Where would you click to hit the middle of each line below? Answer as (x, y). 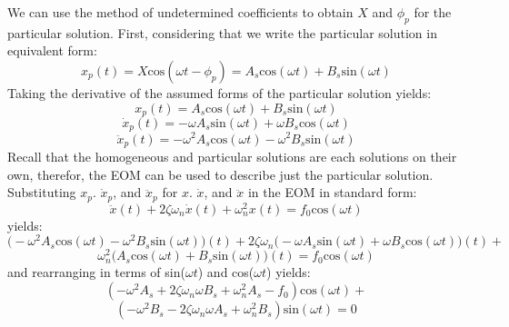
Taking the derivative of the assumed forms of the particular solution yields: (220, 92)
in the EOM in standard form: (332, 192)
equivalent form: (52, 50)
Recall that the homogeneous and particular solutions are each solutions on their (232, 157)
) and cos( (226, 272)
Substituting (42, 192)
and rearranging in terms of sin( (96, 272)
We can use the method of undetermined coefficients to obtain (180, 12)
